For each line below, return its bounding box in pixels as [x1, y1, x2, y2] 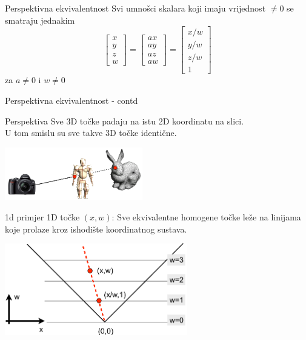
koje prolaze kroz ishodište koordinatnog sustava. [5, 222, 187, 235]
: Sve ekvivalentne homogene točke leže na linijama [111, 210, 301, 223]
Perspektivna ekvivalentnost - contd [5, 93, 138, 106]
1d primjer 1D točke [5, 210, 80, 223]
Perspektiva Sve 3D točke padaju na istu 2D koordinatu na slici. [5, 114, 244, 127]
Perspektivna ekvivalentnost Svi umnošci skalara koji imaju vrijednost [5, 2, 266, 14]
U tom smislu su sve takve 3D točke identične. [5, 126, 177, 139]
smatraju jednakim [5, 13, 75, 26]
